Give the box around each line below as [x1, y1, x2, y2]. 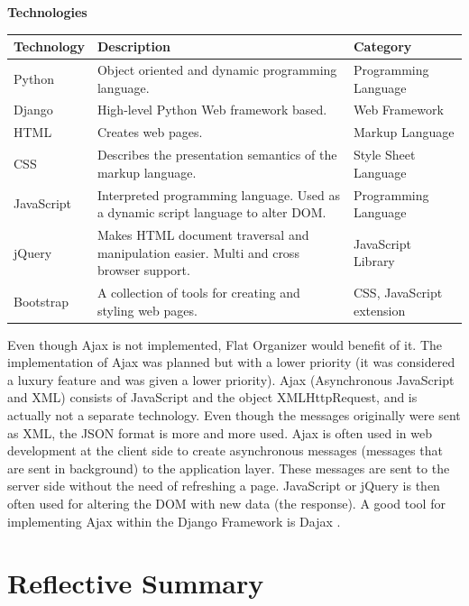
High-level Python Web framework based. [97, 100, 327, 119]
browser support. [97, 261, 190, 280]
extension [353, 300, 406, 319]
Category [353, 37, 412, 56]
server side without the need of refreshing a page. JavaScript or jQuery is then [7, 476, 440, 495]
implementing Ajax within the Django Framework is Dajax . [7, 511, 341, 530]
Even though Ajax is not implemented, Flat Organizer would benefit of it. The [7, 335, 443, 353]
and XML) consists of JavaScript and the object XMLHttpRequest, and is [7, 388, 418, 407]
